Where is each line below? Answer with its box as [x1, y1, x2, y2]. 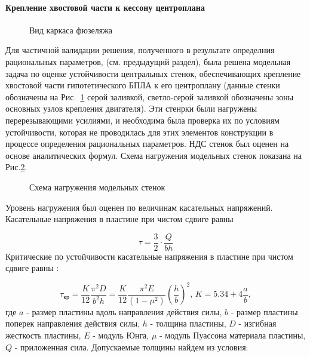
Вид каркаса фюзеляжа [29, 23, 113, 36]
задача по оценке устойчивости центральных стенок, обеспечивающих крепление [5, 67, 301, 79]
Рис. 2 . [5, 161, 27, 173]
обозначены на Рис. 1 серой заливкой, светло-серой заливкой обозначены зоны [5, 90, 294, 103]
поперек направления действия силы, [5, 317, 140, 330]
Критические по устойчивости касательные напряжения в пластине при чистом [5, 250, 293, 262]
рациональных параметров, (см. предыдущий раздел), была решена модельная [5, 55, 291, 67]
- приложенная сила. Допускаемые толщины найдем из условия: [14, 340, 248, 353]
